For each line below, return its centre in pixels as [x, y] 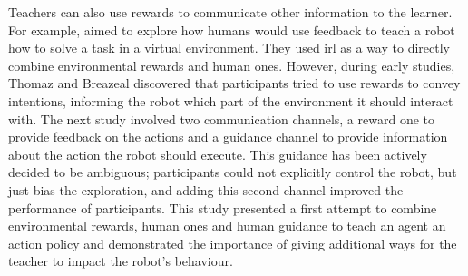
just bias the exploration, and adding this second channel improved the [206, 189]
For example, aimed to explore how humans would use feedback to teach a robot [232, 30]
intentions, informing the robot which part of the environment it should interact [231, 100]
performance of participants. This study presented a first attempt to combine [223, 207]
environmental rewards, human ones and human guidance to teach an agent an [227, 226]
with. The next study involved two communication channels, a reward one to [221, 118]
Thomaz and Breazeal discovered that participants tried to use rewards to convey [234, 83]
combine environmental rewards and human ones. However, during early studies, [232, 65]
